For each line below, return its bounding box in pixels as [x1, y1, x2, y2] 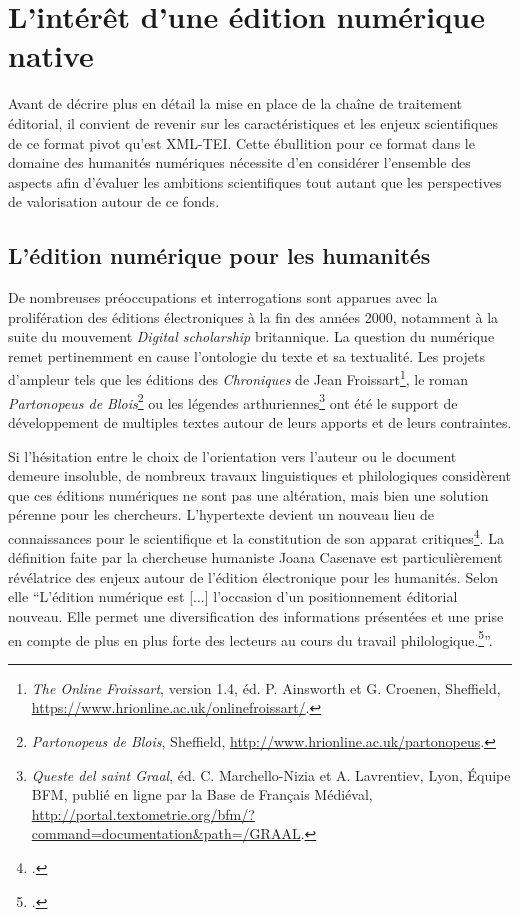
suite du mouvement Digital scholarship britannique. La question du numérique [8, 326, 495, 347]
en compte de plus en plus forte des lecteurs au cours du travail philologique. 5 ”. [8, 626, 493, 650]
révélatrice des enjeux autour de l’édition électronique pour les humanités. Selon [8, 566, 499, 587]
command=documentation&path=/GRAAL [31, 823, 301, 844]
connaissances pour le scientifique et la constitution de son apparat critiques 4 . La [8, 524, 504, 548]
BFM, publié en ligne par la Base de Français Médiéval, [31, 784, 373, 805]
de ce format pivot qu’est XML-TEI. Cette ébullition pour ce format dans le [8, 132, 475, 153]
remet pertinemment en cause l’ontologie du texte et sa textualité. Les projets [8, 345, 485, 366]
